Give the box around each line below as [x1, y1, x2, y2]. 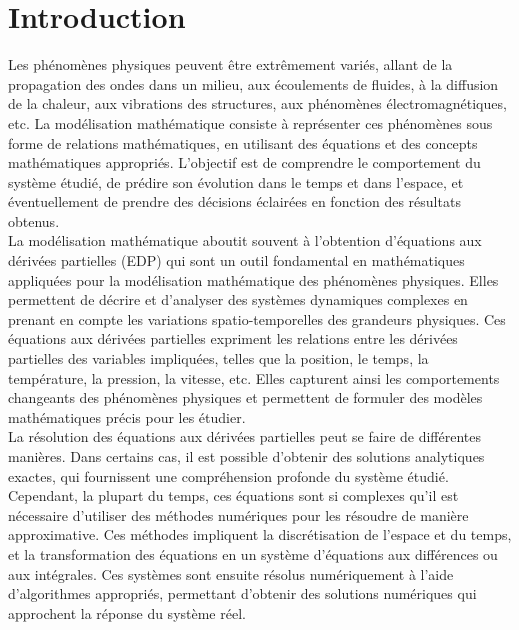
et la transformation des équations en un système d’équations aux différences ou [8, 543, 498, 564]
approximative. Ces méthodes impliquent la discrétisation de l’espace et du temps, [8, 524, 512, 545]
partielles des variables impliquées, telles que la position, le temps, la [8, 348, 429, 369]
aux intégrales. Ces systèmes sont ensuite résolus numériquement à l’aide [8, 563, 454, 584]
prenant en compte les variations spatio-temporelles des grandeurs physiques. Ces [8, 308, 506, 329]
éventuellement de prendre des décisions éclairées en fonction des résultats [8, 191, 461, 212]
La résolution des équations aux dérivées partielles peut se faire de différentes [8, 426, 482, 447]
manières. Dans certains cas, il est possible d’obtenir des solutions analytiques [8, 446, 485, 466]
